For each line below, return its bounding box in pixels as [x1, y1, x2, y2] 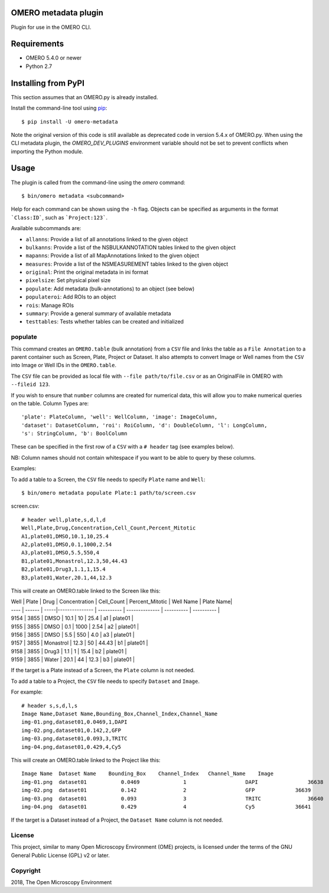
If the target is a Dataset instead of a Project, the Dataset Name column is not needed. [11, 816, 224, 823]
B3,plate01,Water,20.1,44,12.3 [21, 574, 112, 581]
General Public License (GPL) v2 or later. [11, 852, 110, 859]
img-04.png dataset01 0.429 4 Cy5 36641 [21, 803, 311, 810]
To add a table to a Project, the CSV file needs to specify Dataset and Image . [11, 678, 200, 685]
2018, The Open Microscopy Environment [11, 879, 112, 885]
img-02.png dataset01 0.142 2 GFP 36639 [21, 787, 311, 794]
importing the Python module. [11, 148, 84, 155]
